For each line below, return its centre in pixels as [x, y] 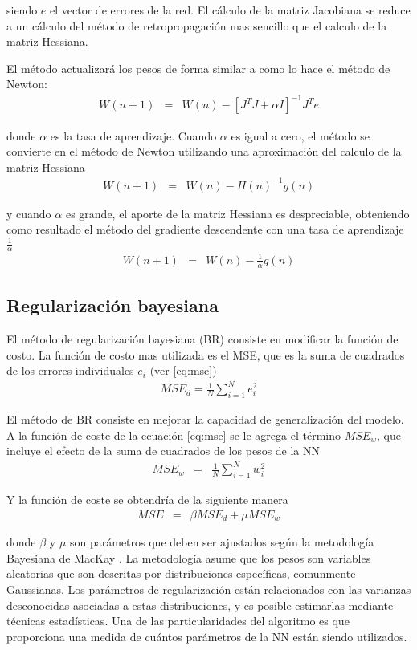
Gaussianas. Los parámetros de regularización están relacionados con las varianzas [209, 589]
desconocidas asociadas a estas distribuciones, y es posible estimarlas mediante [200, 605]
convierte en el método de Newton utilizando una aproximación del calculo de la [204, 151]
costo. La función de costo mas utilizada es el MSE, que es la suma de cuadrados [206, 354]
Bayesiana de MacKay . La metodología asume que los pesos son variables [189, 557]
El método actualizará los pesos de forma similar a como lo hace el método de [198, 68]
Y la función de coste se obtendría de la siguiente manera [147, 500]
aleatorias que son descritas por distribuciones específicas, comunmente [181, 573]
